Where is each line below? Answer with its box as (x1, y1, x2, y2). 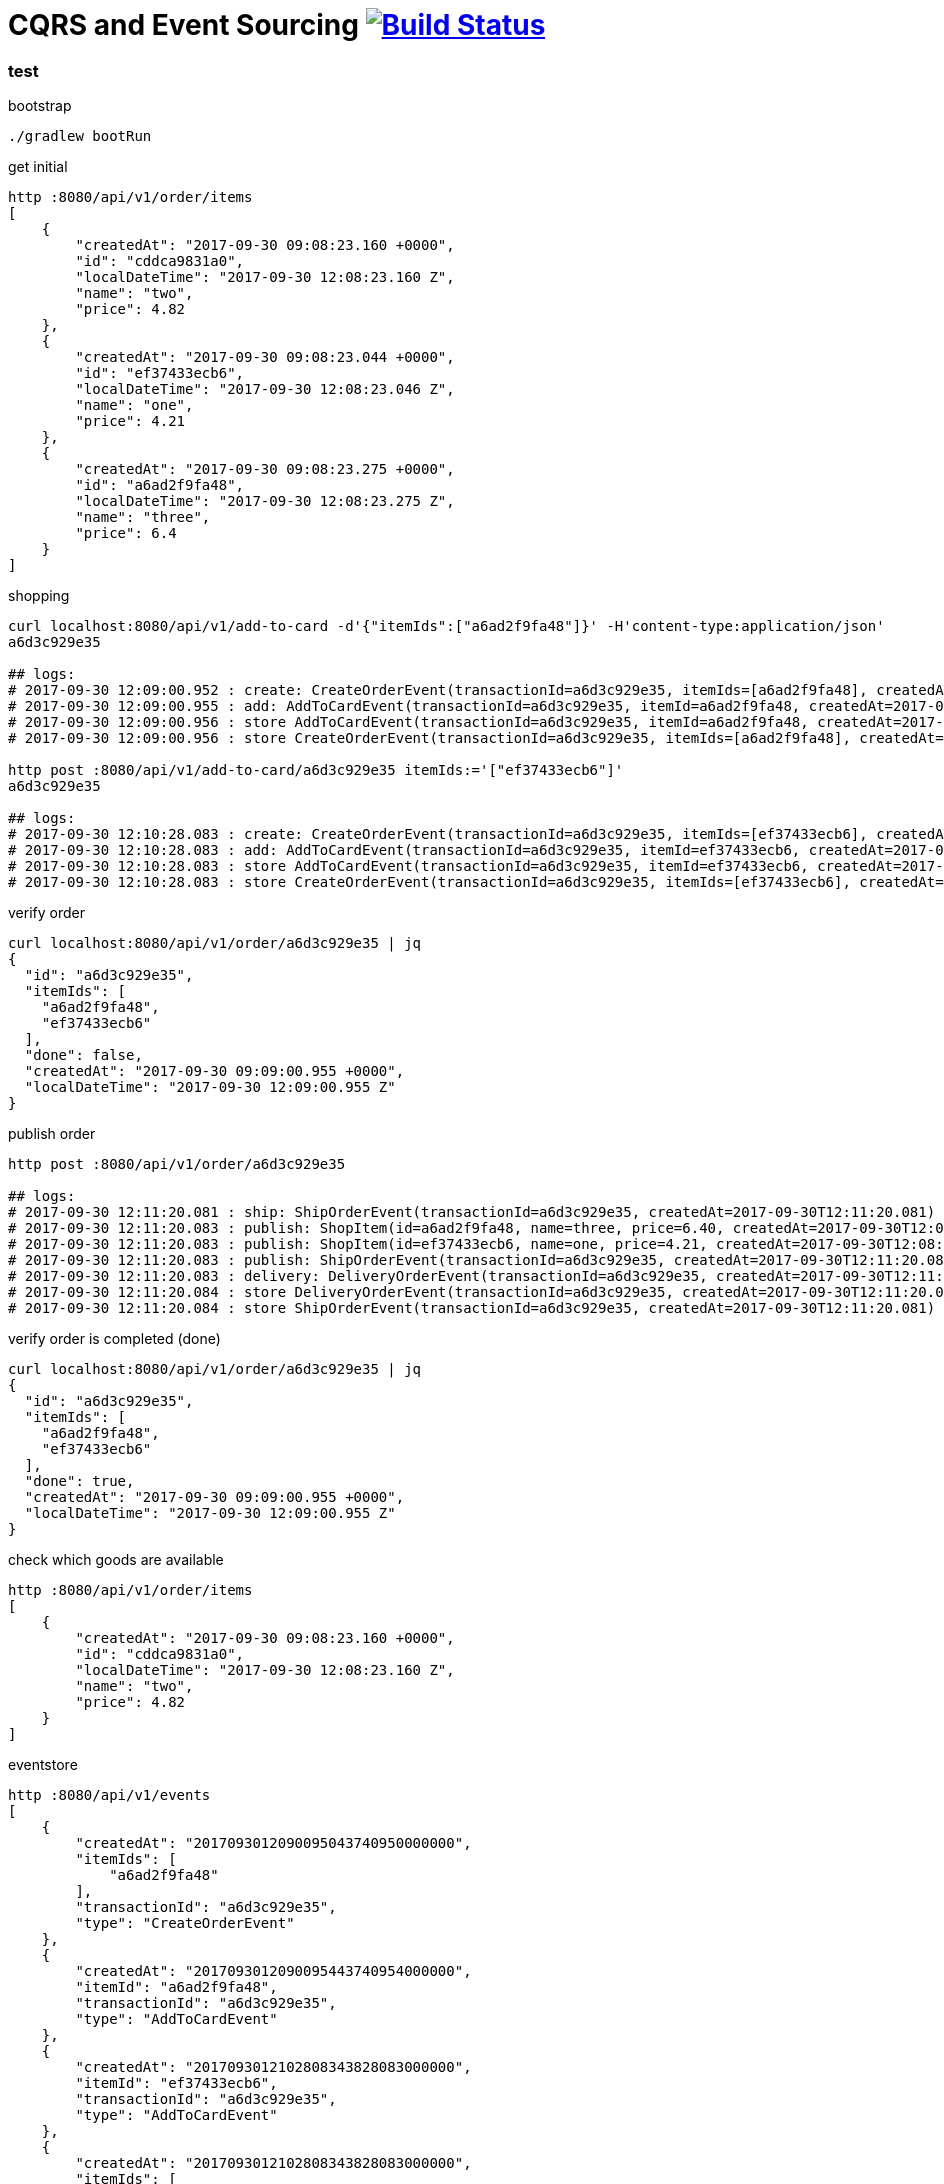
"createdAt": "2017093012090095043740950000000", (75, 1835, 472, 1852)
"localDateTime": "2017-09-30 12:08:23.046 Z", (75, 381, 455, 398)
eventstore (8, 1756, 78, 1774)
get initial (8, 158, 68, 176)
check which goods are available (8, 1551, 224, 1569)
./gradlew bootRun (8, 128, 152, 145)
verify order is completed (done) (8, 1330, 221, 1348)
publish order (8, 1125, 96, 1143)
